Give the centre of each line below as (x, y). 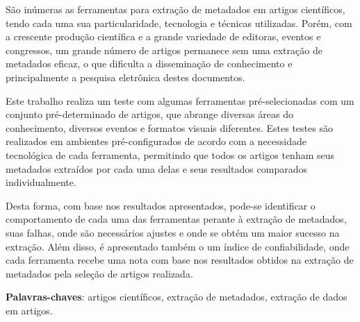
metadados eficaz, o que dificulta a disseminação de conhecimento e (149, 63)
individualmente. (41, 182)
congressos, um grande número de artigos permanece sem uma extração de (164, 50)
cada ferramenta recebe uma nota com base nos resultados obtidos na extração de (180, 260)
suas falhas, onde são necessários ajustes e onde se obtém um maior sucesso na (173, 232)
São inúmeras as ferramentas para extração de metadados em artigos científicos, (175, 9)
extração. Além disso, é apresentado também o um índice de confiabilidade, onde (178, 246)
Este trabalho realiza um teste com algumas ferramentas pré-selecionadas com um (180, 100)
